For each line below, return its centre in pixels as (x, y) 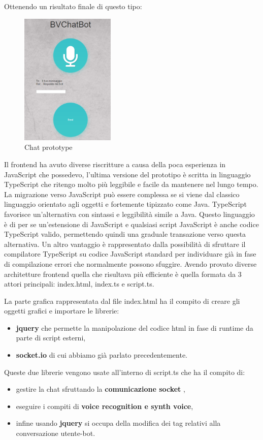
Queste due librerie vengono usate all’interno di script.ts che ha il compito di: (125, 372)
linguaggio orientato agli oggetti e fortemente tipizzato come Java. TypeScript (125, 204)
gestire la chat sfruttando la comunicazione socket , (101, 389)
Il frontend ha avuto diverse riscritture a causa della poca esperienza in (115, 164)
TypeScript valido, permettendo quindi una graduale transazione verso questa (125, 234)
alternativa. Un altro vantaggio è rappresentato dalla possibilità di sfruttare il (125, 244)
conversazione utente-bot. (56, 433)
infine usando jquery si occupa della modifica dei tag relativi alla (118, 423)
